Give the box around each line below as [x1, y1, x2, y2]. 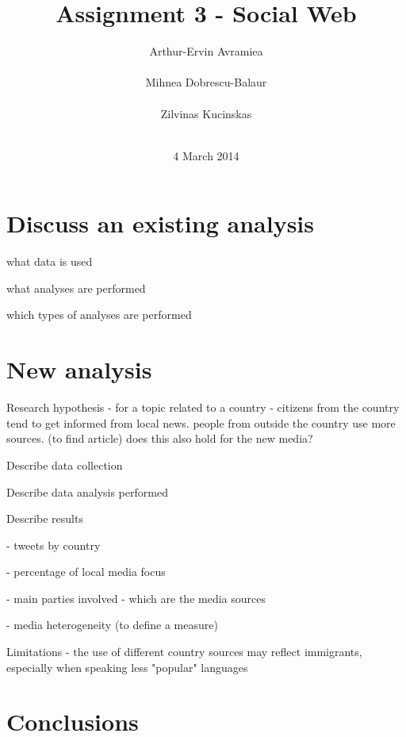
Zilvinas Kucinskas [160, 105, 252, 121]
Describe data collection [6, 456, 123, 473]
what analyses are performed [6, 279, 146, 296]
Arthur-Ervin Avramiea [149, 43, 263, 59]
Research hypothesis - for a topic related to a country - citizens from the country [6, 399, 400, 416]
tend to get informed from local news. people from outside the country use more [6, 414, 396, 431]
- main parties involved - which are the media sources [6, 589, 266, 606]
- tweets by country [6, 536, 101, 553]
